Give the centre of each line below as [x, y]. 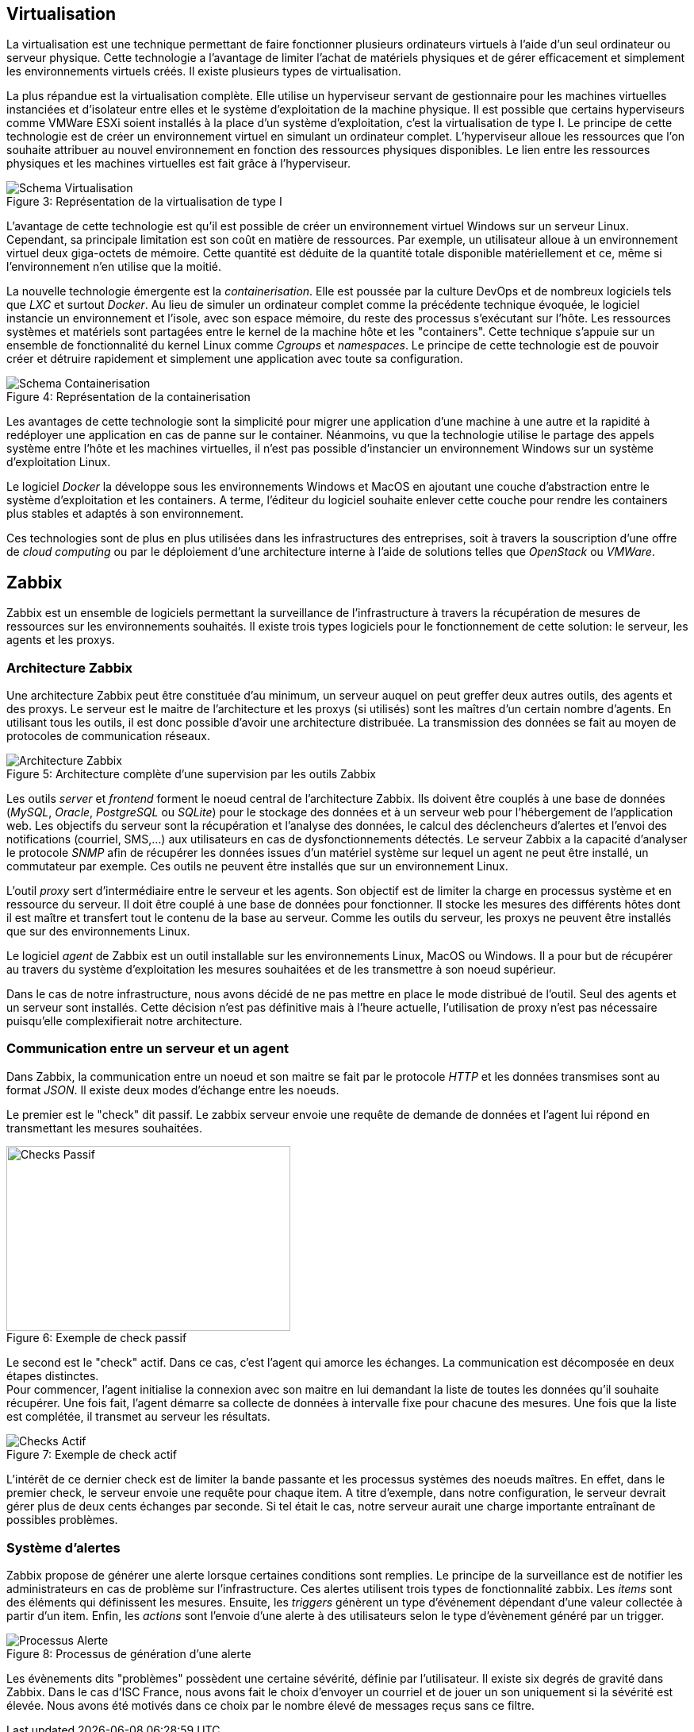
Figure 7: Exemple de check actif [92, 1455]
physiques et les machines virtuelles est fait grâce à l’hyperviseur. [178, 164]
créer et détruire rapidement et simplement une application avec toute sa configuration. [235, 359]
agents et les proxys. [61, 640]
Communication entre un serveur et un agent [148, 1049]
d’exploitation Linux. [59, 462]
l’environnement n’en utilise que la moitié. [114, 267]
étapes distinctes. [53, 1376]
